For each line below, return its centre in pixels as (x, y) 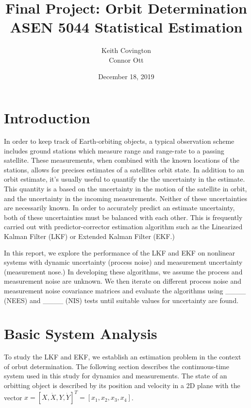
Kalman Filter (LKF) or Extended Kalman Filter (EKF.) (89, 236)
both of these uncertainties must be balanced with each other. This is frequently (123, 217)
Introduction (47, 118)
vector (13, 397)
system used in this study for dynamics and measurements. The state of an (116, 376)
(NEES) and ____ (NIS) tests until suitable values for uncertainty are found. (121, 300)
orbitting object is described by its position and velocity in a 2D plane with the (122, 385)
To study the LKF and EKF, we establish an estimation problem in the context (123, 357)
